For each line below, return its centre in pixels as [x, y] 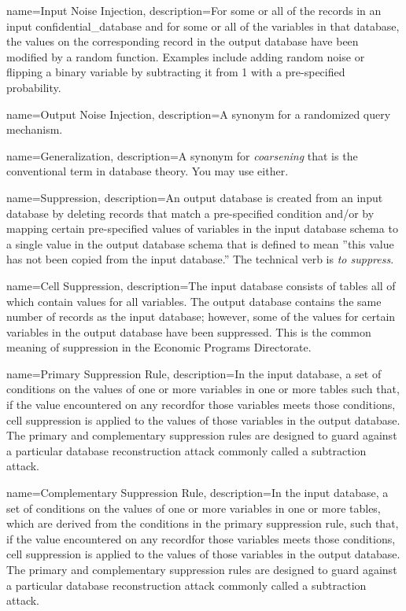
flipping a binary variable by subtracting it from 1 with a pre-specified [176, 72]
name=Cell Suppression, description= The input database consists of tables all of [201, 285]
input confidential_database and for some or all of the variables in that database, [203, 26]
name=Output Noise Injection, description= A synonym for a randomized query [199, 114]
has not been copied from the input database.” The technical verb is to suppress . [200, 259]
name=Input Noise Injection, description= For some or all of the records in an [194, 10]
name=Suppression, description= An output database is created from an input [195, 197]
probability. [34, 87]
